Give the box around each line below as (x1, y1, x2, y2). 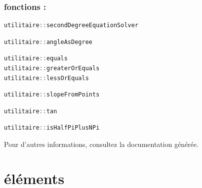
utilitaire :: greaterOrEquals (4, 65, 100, 72)
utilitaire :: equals (4, 55, 68, 62)
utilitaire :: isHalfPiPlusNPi (4, 124, 100, 132)
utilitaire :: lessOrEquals (4, 74, 89, 82)
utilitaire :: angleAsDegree (4, 38, 92, 46)
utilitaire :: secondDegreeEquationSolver (4, 22, 139, 29)
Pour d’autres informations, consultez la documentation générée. (4, 139, 199, 149)
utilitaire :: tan (4, 107, 57, 115)
